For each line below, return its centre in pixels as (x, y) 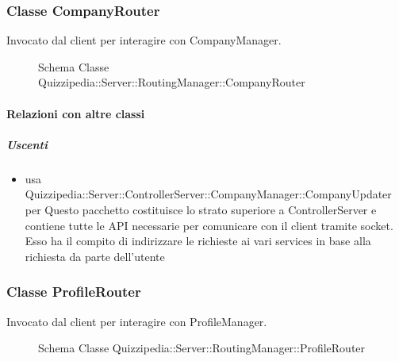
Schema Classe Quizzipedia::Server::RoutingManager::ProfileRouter (202, 348)
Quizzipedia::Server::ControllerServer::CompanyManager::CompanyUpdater (208, 194)
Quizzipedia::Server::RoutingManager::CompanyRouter (172, 82)
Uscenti (27, 144)
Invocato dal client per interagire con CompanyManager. (144, 40)
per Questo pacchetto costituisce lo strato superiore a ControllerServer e (201, 209)
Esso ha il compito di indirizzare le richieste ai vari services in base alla (198, 241)
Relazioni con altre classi (76, 113)
